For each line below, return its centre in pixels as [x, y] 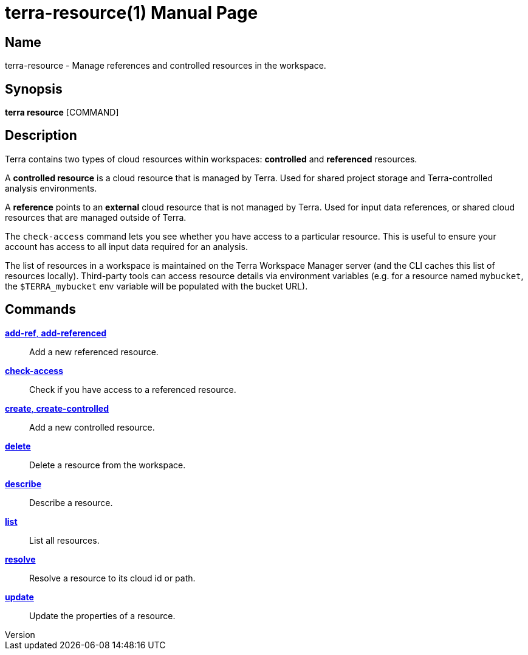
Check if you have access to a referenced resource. [133, 389]
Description [41, 136]
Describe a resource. [71, 502]
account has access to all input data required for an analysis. [126, 246]
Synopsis [34, 89]
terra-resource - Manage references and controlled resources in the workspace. [166, 66]
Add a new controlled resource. [92, 427]
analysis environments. [51, 188]
